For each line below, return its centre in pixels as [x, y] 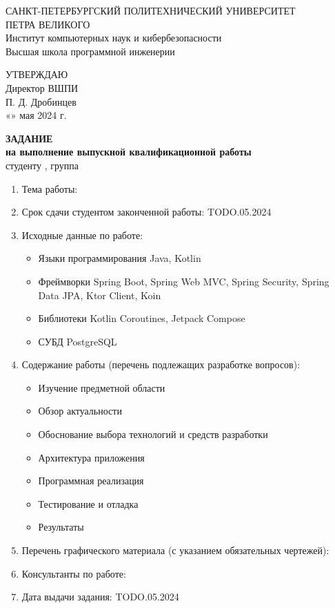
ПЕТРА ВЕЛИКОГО [48, 24]
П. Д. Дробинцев [41, 101]
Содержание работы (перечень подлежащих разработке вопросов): [161, 364]
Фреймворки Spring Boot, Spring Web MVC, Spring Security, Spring [184, 281]
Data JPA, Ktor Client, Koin [100, 295]
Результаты [61, 527]
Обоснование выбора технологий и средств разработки [153, 434]
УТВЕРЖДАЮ [37, 74]
